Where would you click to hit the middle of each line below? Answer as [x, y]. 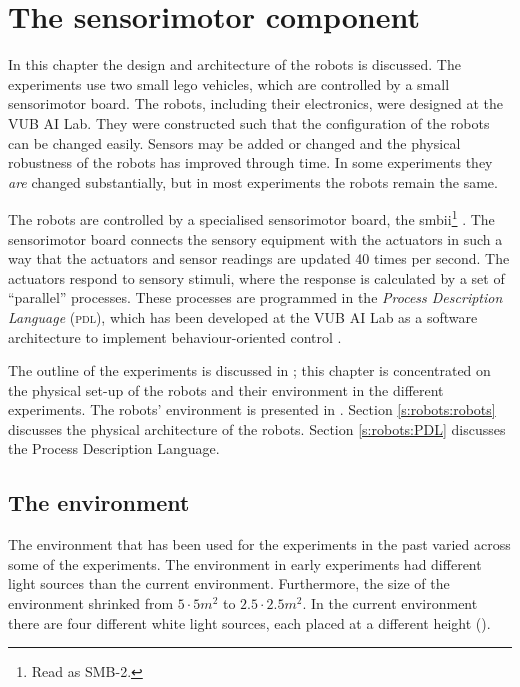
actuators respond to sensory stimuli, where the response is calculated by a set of [256, 277]
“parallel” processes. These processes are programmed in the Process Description [255, 297]
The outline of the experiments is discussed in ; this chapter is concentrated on [249, 370]
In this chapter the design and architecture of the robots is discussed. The [234, 64]
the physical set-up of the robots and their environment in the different [226, 389]
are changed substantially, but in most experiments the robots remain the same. [253, 181]
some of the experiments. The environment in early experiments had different [245, 563]
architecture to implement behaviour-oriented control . [175, 336]
